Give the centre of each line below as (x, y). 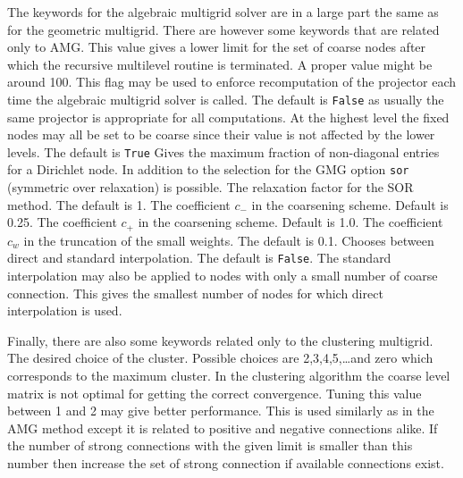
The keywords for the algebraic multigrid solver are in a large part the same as (223, 12)
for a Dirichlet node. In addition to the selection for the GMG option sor (208, 169)
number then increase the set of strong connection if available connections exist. (226, 462)
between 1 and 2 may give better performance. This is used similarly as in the (221, 411)
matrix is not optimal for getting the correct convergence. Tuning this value (215, 393)
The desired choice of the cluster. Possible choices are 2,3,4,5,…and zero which (220, 358)
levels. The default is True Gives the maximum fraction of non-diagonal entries (223, 151)
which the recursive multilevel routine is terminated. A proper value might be (220, 64)
